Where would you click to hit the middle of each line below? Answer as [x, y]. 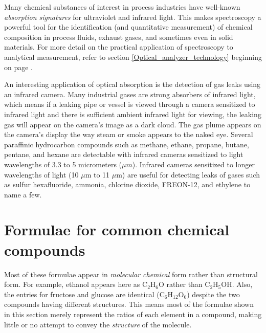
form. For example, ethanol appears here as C [76, 284]
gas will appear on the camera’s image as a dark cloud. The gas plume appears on [133, 124]
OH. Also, [237, 284]
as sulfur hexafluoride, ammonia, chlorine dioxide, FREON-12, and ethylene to [127, 184]
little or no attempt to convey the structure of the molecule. [98, 324]
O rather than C [184, 284]
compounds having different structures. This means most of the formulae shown [129, 304]
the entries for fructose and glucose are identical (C [84, 294]
